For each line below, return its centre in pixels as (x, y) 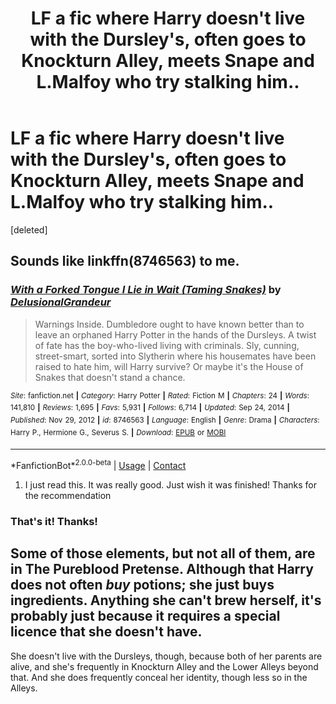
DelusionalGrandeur (61, 302)
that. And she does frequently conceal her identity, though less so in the (159, 677)
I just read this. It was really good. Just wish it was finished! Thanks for (170, 484)
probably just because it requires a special (145, 616)
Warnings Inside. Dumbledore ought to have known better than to (169, 324)
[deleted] (29, 229)
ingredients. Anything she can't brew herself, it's (166, 600)
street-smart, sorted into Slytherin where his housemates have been (175, 356)
